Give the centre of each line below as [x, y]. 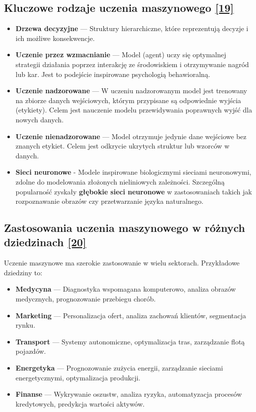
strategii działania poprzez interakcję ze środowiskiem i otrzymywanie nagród [132, 64]
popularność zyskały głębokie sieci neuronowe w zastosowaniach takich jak [134, 191]
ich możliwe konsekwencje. [55, 38]
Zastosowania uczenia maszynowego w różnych [125, 228]
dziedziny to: [23, 272]
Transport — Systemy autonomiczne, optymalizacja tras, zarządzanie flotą [130, 341]
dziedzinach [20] [45, 242]
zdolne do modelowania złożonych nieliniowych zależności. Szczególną [120, 181]
